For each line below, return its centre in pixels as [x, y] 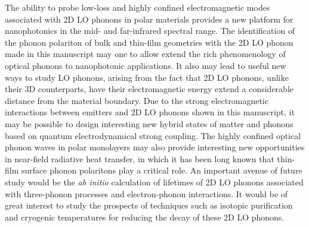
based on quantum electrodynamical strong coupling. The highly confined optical [153, 135]
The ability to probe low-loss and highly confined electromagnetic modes [137, 7]
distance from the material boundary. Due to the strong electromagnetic [137, 100]
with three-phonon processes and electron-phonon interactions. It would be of [146, 193]
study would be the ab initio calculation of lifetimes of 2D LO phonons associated [154, 182]
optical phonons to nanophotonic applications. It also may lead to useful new [146, 65]
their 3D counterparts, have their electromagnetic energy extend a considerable [149, 89]
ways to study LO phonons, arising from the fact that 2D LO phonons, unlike [147, 77]
